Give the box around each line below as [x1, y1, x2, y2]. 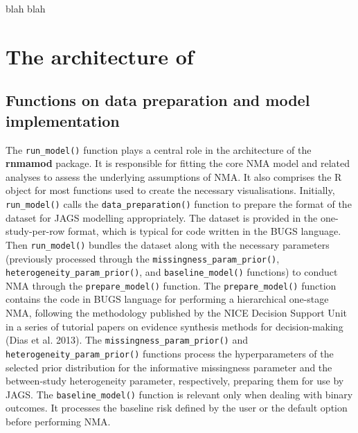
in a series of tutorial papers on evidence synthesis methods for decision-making [6, 319, 343, 333]
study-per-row [6, 224, 65, 238]
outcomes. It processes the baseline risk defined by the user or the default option [6, 400, 348, 415]
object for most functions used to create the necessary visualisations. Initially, [6, 183, 335, 197]
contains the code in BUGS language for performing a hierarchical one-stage [6, 292, 329, 306]
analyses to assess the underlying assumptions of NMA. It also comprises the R [6, 169, 342, 184]
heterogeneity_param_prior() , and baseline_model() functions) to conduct [6, 265, 338, 279]
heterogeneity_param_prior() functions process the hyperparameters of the [6, 346, 334, 360]
